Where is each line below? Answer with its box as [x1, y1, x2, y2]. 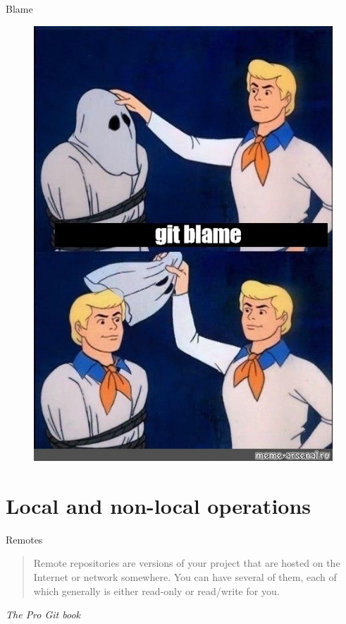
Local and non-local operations [6, 491, 311, 520]
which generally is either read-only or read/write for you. [33, 583, 280, 598]
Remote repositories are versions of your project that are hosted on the [33, 556, 340, 570]
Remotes [6, 532, 43, 546]
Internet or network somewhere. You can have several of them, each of [33, 569, 337, 584]
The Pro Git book [6, 607, 81, 622]
